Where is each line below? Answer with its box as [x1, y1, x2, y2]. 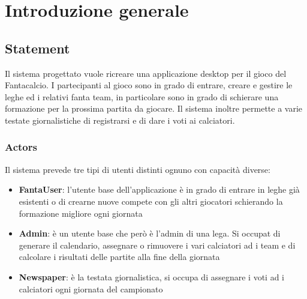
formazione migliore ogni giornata [19, 207, 143, 219]
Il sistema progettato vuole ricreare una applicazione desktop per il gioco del [5, 67, 287, 79]
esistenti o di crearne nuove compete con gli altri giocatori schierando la [19, 195, 283, 207]
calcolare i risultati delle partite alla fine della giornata [19, 250, 220, 263]
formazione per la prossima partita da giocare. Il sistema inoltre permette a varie [5, 102, 303, 115]
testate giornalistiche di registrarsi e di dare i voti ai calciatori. [5, 113, 235, 126]
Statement [5, 38, 70, 57]
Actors [5, 139, 37, 154]
